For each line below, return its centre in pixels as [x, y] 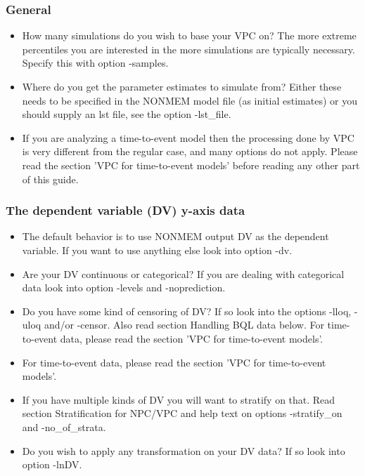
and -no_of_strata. [64, 427]
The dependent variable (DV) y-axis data [126, 210]
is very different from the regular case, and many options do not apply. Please [190, 151]
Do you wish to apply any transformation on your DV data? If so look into [184, 450]
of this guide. [50, 179]
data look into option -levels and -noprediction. [124, 287]
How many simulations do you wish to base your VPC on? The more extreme [189, 35]
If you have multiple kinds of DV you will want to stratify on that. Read [179, 399]
